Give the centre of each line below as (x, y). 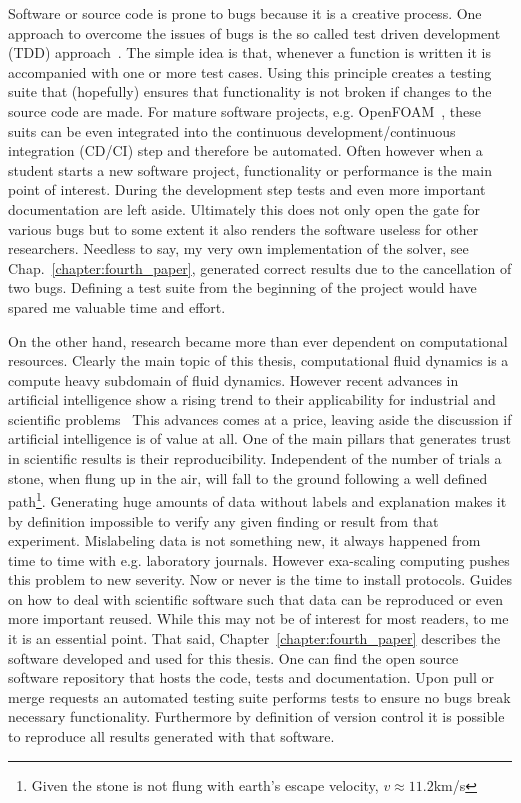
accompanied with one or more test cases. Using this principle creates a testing (250, 71)
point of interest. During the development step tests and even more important (247, 189)
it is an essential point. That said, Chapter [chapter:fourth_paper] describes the (254, 638)
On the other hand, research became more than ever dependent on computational (258, 340)
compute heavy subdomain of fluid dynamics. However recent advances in (233, 379)
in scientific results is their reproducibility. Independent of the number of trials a (255, 458)
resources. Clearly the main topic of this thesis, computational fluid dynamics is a (258, 360)
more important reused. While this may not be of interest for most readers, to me (258, 618)
